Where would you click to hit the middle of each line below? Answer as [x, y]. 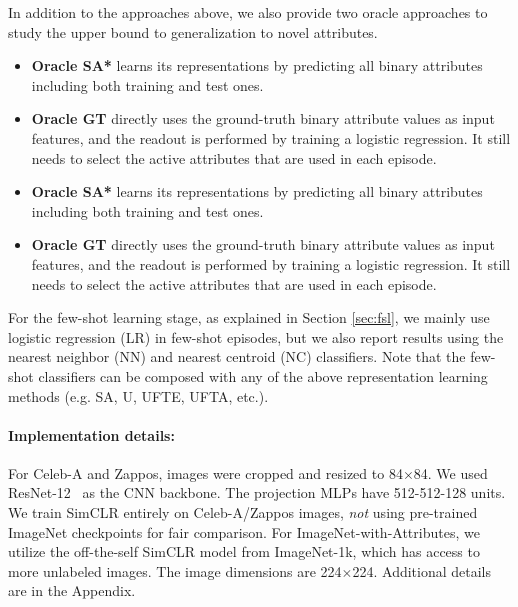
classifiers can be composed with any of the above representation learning [263, 375]
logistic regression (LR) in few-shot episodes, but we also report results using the [256, 336]
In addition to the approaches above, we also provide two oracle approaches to [248, 12]
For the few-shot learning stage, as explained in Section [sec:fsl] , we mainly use [249, 317]
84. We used [450, 472]
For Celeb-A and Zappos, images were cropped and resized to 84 [205, 472]
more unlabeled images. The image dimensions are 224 [175, 570]
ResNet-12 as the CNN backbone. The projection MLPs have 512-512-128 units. [257, 492]
